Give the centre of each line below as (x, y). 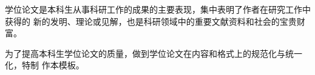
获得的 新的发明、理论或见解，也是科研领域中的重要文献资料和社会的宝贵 (151, 21)
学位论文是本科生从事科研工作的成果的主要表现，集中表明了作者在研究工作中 (158, 9)
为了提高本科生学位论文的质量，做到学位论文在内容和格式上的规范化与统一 (154, 53)
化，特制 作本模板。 (45, 65)
